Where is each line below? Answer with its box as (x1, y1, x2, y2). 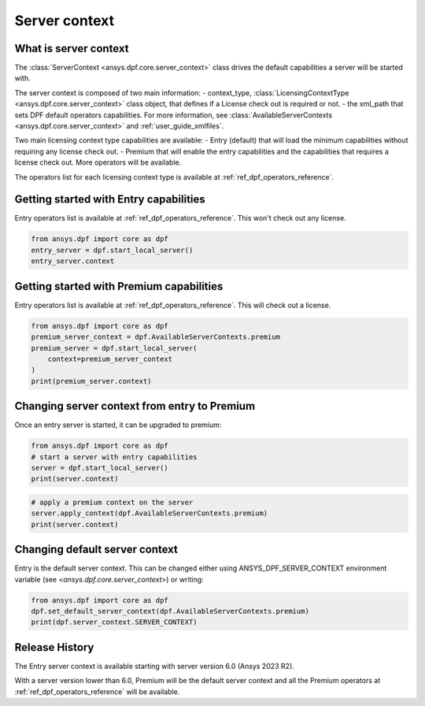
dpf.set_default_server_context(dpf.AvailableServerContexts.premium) (31, 607, 310, 615)
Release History (14, 641, 94, 654)
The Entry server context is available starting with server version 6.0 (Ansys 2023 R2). (14, 661, 294, 671)
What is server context (14, 42, 129, 55)
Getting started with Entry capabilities (14, 193, 206, 206)
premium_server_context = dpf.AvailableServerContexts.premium (31, 333, 281, 342)
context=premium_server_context (47, 355, 173, 363)
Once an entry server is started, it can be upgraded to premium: (14, 420, 222, 429)
